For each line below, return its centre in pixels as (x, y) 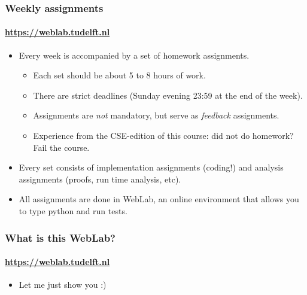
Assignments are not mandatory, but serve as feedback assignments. (156, 115)
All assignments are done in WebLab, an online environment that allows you (159, 199)
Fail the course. (61, 147)
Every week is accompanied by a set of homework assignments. (134, 55)
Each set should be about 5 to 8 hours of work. (119, 75)
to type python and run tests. (73, 210)
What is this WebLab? (60, 237)
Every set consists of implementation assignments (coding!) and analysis (151, 167)
